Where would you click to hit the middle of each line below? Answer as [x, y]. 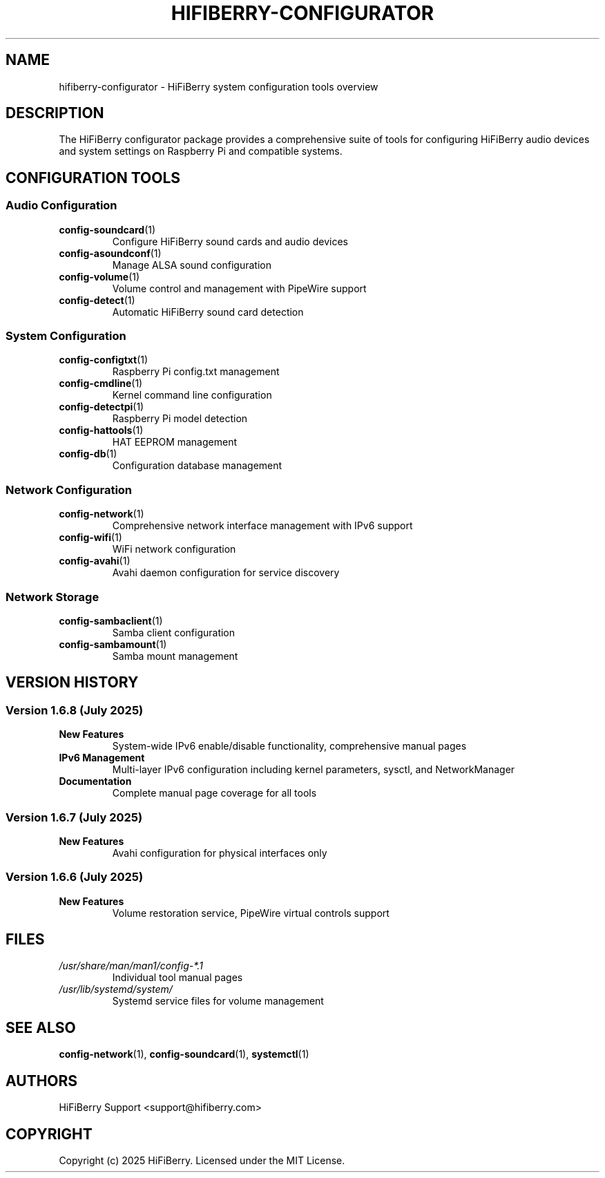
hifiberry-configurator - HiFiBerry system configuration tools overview [219, 86]
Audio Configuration [61, 206]
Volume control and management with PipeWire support [239, 288]
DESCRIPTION [55, 113]
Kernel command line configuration [192, 395]
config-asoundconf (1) [110, 253]
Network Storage [52, 597]
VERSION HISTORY [72, 683]
